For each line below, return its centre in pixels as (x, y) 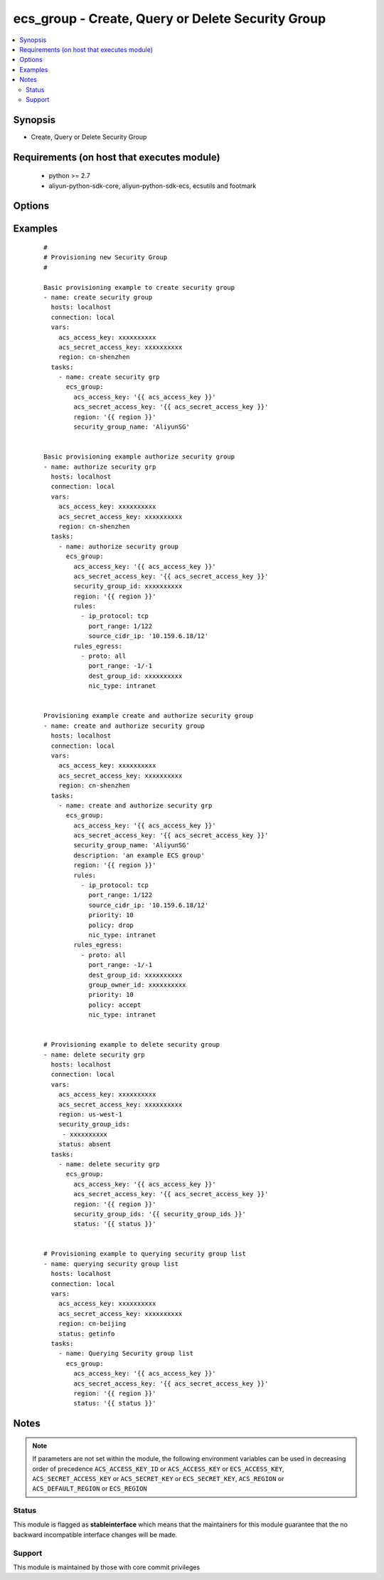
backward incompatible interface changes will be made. (95, 1534)
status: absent (85, 1144)
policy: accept (115, 1005)
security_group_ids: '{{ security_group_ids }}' (160, 1214)
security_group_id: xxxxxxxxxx (128, 586)
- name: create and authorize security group (124, 726)
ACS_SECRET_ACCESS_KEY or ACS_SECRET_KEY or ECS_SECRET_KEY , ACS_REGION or (158, 1478)
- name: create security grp (109, 377)
